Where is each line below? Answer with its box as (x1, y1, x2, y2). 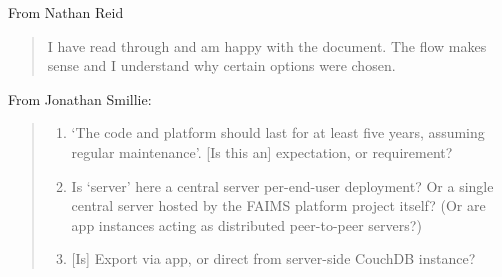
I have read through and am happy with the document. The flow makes (47, 35, 487, 56)
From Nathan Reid (8, 2, 124, 22)
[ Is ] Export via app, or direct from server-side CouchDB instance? (71, 248, 476, 269)
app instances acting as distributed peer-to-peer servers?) (71, 214, 422, 235)
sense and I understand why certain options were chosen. (47, 55, 396, 76)
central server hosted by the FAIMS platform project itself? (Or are (71, 195, 486, 216)
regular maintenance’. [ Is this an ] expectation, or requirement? (71, 141, 453, 162)
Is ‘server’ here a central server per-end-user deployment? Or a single (71, 175, 494, 196)
